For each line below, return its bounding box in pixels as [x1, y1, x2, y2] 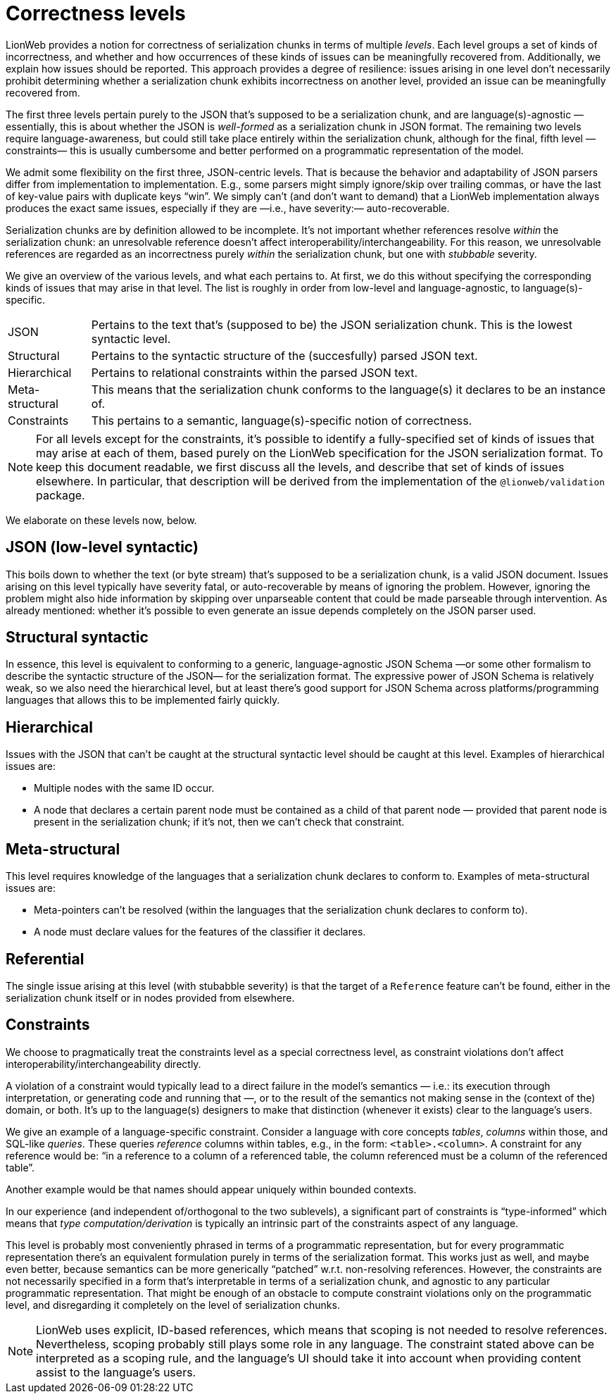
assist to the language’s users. [36, 1364, 196, 1379]
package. [36, 487, 85, 502]
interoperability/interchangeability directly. [6, 1057, 201, 1070]
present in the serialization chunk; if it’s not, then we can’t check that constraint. [34, 816, 405, 828]
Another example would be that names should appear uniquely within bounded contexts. [6, 1183, 417, 1195]
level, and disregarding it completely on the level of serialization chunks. [6, 1298, 340, 1311]
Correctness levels [6, 1, 186, 25]
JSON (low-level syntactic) [6, 538, 199, 557]
